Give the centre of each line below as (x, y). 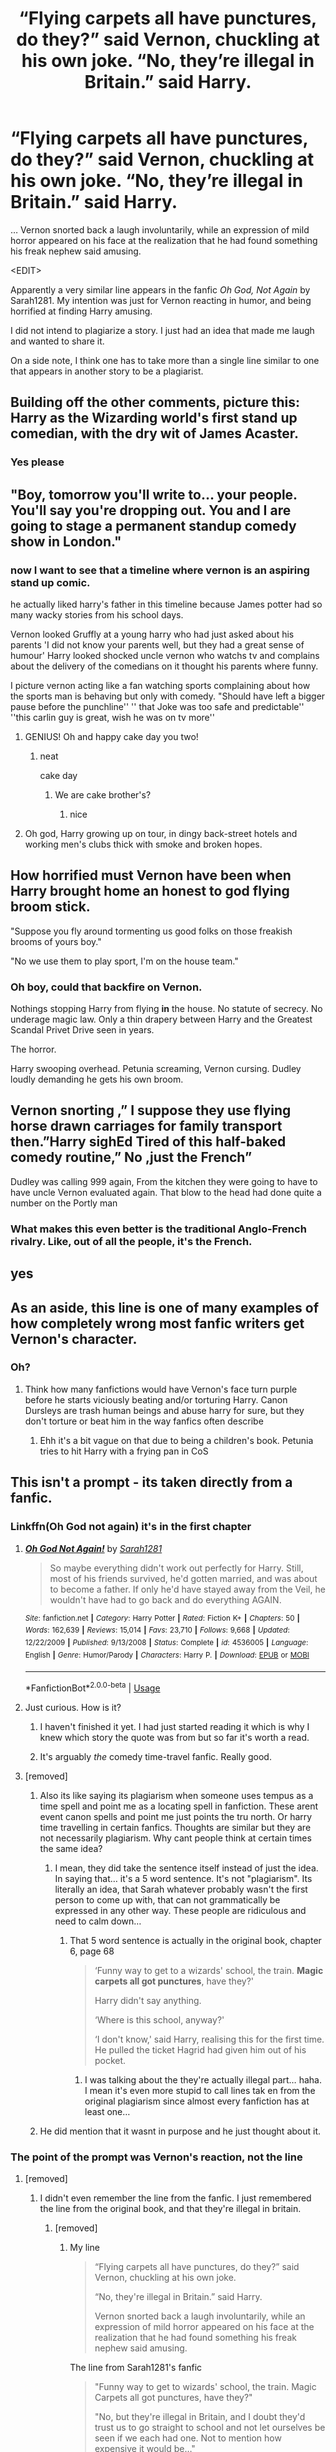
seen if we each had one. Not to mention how (188, 2438)
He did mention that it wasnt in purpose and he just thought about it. (180, 2131)
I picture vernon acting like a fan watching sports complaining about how (160, 685)
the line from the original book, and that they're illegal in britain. (170, 2209)
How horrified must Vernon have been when (151, 875)
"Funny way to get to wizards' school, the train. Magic (205, 2387)
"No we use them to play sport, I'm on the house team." (124, 961)
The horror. (33, 1049)
